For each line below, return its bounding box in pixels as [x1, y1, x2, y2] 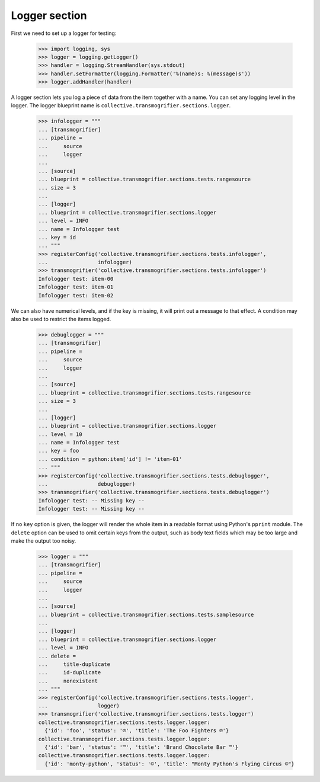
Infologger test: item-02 [38, 292, 114, 299]
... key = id [38, 234, 76, 241]
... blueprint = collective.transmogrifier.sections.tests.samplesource [38, 611, 254, 618]
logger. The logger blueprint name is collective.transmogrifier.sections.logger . [11, 102, 231, 109]
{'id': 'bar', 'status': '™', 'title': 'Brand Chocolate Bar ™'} [44, 743, 239, 751]
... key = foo [38, 447, 79, 454]
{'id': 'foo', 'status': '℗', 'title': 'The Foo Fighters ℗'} [44, 727, 229, 734]
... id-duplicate [38, 669, 101, 676]
